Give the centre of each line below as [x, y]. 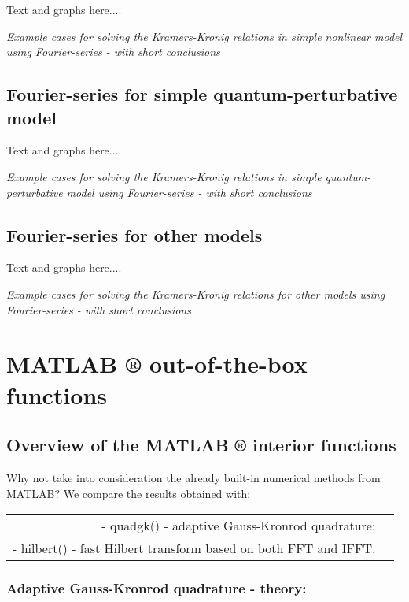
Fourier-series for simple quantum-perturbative [202, 94]
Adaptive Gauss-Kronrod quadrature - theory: [157, 588]
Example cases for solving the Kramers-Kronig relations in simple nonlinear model [204, 36]
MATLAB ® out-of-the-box [157, 364]
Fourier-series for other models [134, 234]
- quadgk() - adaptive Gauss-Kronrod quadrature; [239, 526]
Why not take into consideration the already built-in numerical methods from [193, 477]
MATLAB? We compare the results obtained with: [129, 493]
